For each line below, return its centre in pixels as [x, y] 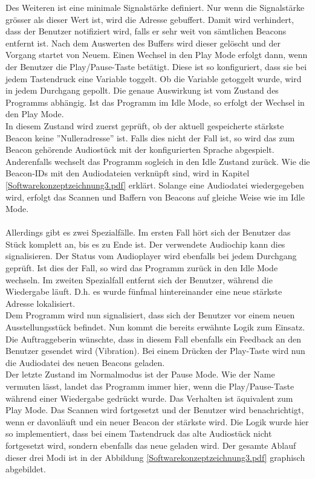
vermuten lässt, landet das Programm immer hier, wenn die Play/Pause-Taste [150, 386]
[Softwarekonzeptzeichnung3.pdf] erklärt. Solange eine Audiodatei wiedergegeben [155, 185]
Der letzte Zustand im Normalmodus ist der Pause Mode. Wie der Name [140, 374]
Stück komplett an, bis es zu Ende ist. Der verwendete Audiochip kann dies [145, 244]
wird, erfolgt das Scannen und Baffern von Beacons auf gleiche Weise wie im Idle [155, 197]
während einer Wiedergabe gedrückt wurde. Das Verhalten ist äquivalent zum [149, 398]
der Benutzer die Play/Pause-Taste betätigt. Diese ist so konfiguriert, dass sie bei [156, 66]
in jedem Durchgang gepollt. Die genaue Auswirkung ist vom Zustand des [142, 90]
